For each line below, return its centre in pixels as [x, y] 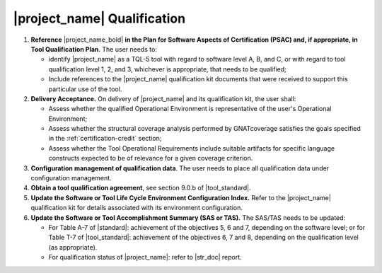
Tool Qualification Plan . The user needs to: [94, 49]
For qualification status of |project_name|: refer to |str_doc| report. [145, 257]
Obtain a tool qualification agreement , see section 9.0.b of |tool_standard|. [141, 188]
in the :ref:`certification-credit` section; [105, 139]
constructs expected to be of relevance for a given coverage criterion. [151, 158]
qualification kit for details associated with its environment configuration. [137, 208]
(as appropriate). [73, 247]
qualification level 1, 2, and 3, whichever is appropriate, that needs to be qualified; [167, 69]
